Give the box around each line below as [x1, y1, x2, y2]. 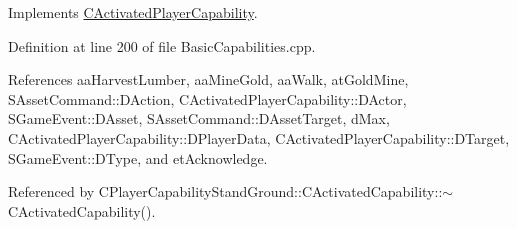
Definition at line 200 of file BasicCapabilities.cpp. [8, 35, 316, 56]
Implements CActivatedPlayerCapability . [8, 2, 258, 22]
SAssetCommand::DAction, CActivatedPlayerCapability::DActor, [8, 88, 407, 109]
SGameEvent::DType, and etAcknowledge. [8, 147, 268, 168]
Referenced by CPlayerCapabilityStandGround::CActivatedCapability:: [8, 181, 443, 202]
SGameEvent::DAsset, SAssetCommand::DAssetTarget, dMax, [8, 108, 390, 129]
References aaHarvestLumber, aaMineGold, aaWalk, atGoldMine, [8, 69, 409, 90]
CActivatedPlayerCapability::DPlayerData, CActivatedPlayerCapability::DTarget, [8, 127, 510, 148]
